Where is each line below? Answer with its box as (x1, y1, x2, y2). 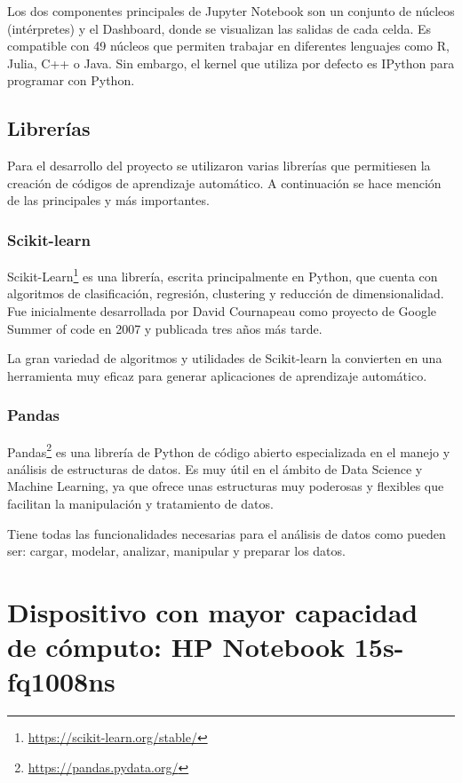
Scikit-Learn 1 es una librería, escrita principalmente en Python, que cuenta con (7, 265, 438, 285)
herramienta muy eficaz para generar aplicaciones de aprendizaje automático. (7, 366, 427, 384)
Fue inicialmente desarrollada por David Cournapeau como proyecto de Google (7, 302, 436, 320)
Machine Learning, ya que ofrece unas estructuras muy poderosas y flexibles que (7, 477, 444, 495)
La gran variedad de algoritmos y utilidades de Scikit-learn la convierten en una (7, 349, 442, 368)
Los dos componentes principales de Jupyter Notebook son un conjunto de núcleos (7, 2, 455, 20)
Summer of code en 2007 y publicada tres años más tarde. (7, 319, 323, 337)
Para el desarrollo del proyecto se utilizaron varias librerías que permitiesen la (7, 156, 431, 175)
